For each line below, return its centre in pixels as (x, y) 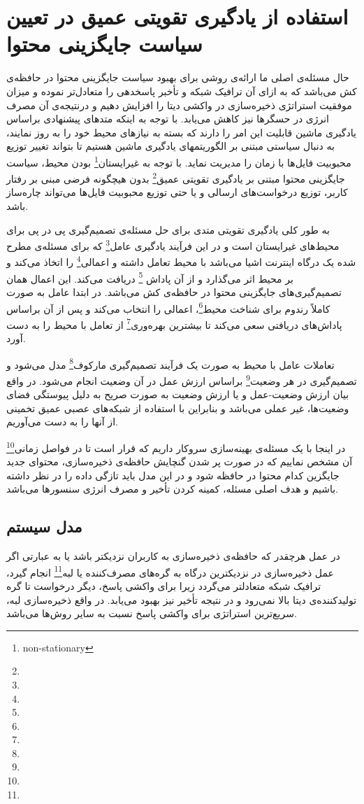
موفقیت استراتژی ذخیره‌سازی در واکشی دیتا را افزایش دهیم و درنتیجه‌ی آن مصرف (179, 105)
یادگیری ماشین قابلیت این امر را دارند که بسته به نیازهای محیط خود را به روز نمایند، (181, 132)
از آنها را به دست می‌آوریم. (62, 422)
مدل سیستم (44, 527)
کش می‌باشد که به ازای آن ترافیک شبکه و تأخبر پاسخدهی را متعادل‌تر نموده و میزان (182, 91)
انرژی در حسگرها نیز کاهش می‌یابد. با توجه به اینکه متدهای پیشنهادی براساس (168, 119)
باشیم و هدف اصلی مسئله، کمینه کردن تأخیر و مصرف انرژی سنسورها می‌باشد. (172, 489)
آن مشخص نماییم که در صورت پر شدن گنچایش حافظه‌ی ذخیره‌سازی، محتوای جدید (180, 461)
